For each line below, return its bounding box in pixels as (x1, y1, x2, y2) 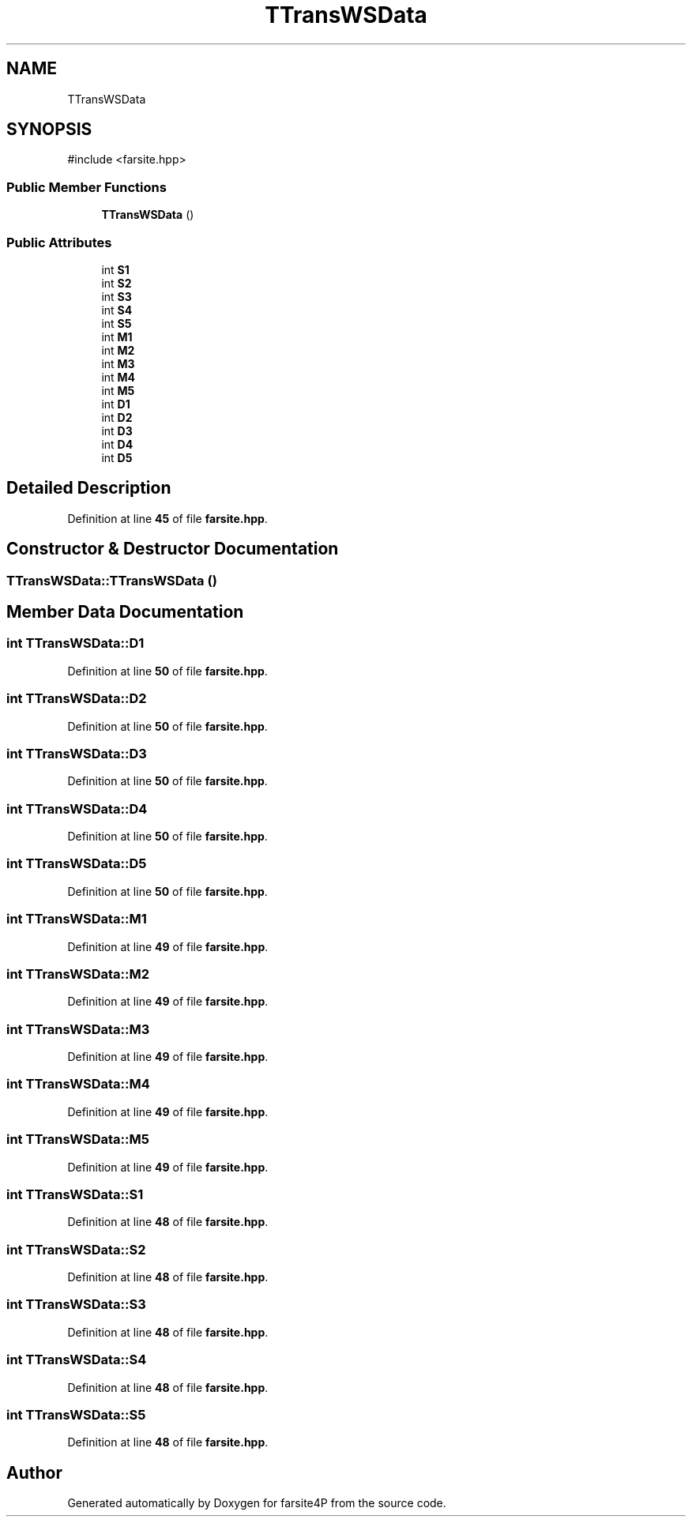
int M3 (101, 356, 135, 370)
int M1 (101, 329, 133, 344)
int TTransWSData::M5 (6, 1131, 149, 1148)
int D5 (101, 450, 133, 464)
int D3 (101, 423, 133, 438)
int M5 (101, 383, 135, 397)
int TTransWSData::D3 (6, 745, 147, 761)
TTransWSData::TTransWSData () (6, 572, 217, 589)
